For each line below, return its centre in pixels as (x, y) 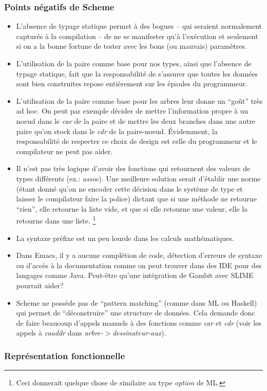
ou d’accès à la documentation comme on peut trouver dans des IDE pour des (139, 265)
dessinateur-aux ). (139, 333)
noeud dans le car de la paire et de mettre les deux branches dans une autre (136, 120)
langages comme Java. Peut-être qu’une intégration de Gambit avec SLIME (135, 275)
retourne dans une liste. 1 (56, 220)
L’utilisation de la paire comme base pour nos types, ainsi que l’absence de (134, 63)
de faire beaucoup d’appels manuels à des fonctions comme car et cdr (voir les (139, 322)
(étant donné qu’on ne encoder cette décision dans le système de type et (129, 188)
